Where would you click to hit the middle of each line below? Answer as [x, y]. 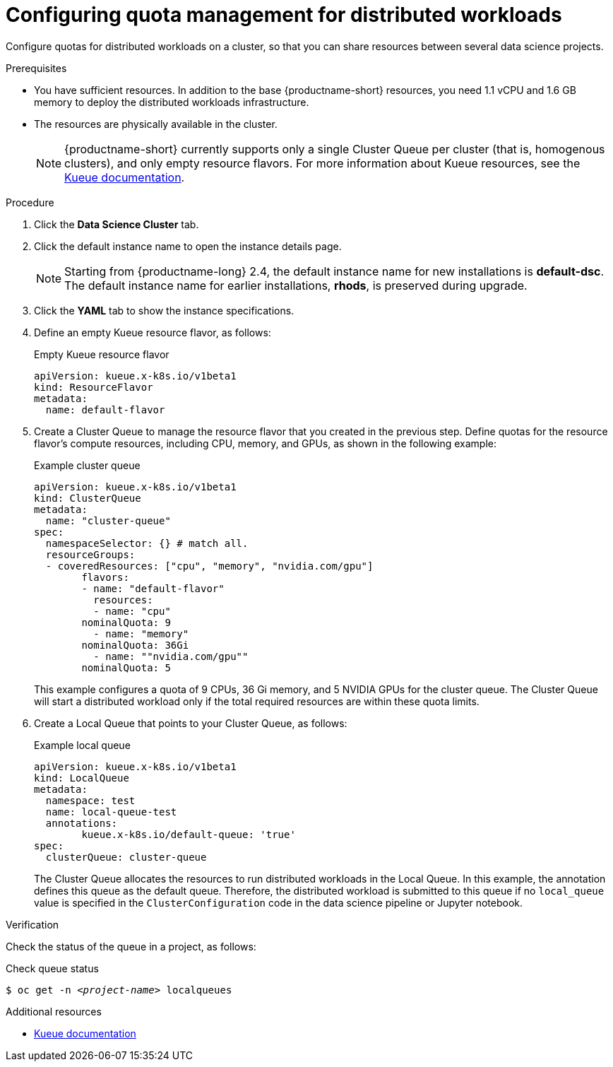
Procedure [30, 202]
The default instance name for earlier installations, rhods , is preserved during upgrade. [296, 285]
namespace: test [90, 800]
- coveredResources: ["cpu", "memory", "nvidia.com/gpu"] [209, 566]
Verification [32, 924]
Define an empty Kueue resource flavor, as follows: [153, 332]
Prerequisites [36, 68]
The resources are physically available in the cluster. [156, 124]
